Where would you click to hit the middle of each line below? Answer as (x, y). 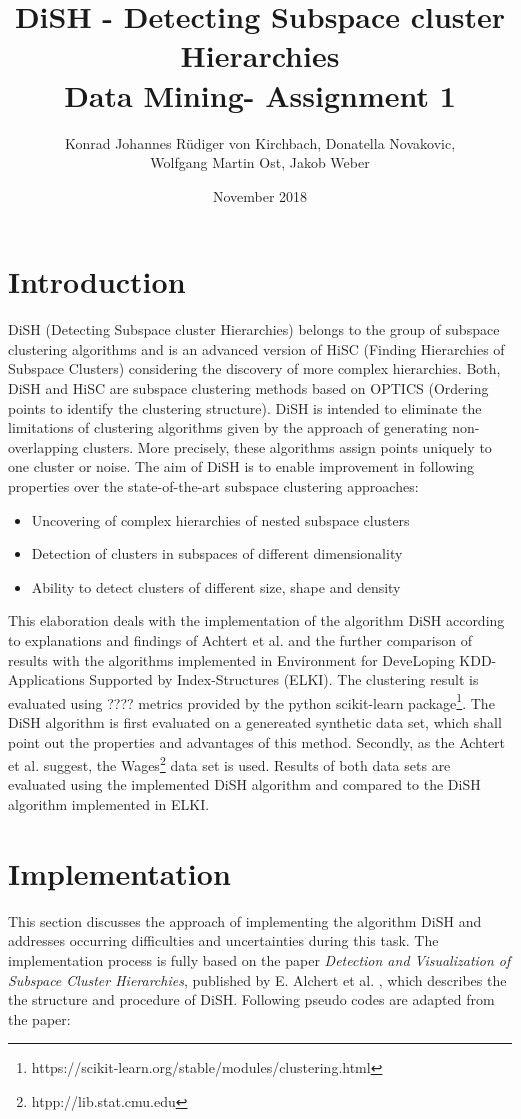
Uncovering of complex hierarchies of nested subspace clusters (220, 519)
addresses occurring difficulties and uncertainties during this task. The (223, 940)
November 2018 (260, 195)
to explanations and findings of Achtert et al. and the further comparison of (240, 639)
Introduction (97, 281)
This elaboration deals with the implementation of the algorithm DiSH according (256, 620)
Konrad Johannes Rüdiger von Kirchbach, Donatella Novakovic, (260, 142)
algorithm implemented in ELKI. (109, 804)
